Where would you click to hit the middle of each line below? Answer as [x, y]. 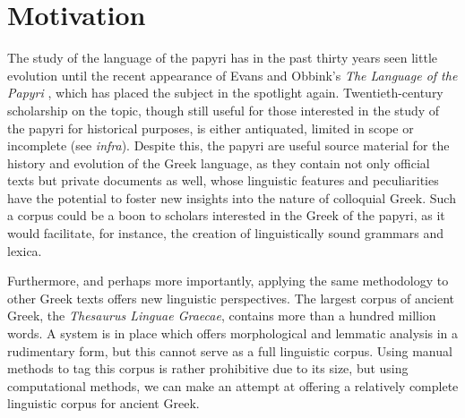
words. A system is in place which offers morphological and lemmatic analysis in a [233, 333]
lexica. [25, 250]
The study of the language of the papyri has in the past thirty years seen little [223, 58]
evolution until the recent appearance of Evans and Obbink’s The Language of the [232, 75]
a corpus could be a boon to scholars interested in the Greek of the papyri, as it [226, 215]
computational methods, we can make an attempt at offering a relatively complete [233, 385]
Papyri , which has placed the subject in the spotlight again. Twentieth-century [225, 93]
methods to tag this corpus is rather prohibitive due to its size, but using [208, 368]
